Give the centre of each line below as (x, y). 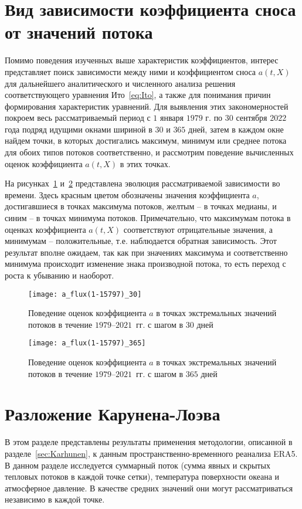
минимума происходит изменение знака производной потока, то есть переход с (145, 264)
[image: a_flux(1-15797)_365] (87, 343)
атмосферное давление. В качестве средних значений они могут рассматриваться (149, 488)
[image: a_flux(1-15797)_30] (85, 294)
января (172, 118)
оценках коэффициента (45, 229)
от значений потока (79, 32)
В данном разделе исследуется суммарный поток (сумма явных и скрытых (138, 465)
